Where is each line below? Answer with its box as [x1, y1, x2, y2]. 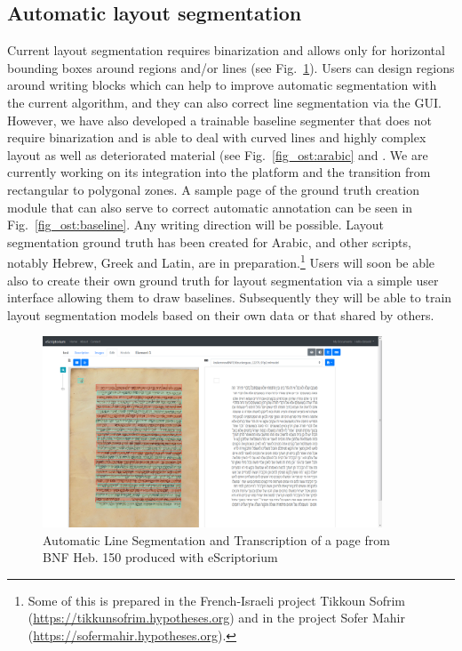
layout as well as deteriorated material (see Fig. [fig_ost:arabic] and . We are [7, 145, 428, 164]
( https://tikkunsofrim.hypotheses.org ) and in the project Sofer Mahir [28, 608, 405, 627]
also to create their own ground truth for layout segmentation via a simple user [7, 270, 439, 289]
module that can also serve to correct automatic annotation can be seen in [7, 197, 413, 216]
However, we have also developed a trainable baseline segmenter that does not [7, 110, 432, 129]
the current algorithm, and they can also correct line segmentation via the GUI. [7, 92, 442, 111]
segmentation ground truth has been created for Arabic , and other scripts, [7, 232, 411, 251]
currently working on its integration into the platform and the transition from [7, 163, 431, 181]
